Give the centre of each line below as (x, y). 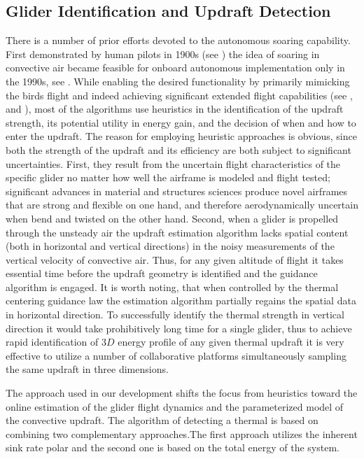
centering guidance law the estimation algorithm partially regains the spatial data (181, 301)
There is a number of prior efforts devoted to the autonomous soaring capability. (178, 40)
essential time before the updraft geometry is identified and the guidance (162, 273)
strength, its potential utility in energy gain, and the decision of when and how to (181, 122)
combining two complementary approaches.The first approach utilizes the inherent (182, 433)
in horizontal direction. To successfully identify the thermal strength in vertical (175, 315)
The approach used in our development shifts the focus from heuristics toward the (182, 393)
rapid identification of (52, 342)
